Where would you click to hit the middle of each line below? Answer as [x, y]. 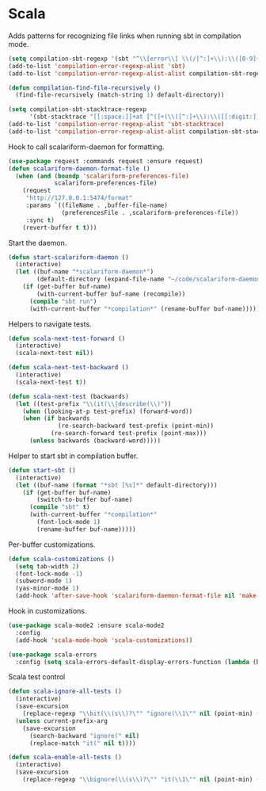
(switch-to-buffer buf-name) [85, 500]
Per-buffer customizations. [52, 545]
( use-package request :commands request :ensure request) [106, 161]
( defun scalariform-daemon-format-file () [79, 168]
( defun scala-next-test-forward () [67, 338]
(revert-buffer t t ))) [60, 227]
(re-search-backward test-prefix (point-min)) [136, 426]
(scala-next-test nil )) [54, 353]
